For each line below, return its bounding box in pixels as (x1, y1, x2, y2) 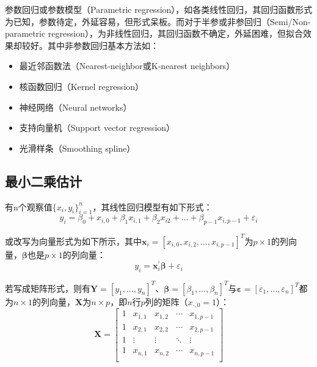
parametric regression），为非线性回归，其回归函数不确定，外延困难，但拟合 (5, 27, 303, 40)
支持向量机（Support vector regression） (19, 121, 175, 134)
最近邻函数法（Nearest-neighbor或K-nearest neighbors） (19, 59, 235, 72)
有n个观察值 (5, 200, 53, 213)
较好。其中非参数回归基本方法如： (21, 39, 159, 51)
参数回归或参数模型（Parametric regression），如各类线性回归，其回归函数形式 (5, 3, 313, 15)
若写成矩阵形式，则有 (5, 281, 90, 294)
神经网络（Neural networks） (19, 100, 132, 113)
